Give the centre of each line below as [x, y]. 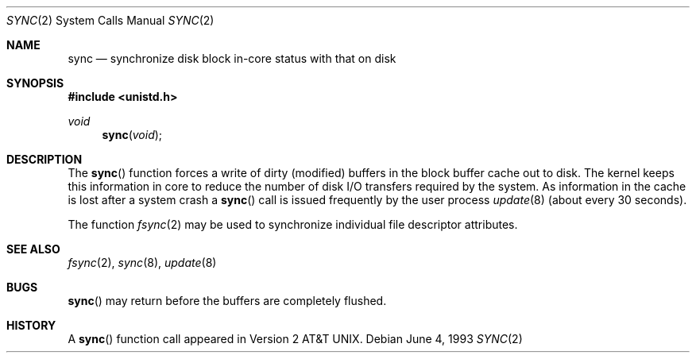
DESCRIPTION [44, 159]
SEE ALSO [33, 249]
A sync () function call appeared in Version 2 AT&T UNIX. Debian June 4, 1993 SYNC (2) [295, 339]
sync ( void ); [132, 135]
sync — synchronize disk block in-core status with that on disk [232, 58]
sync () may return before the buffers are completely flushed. [227, 301]
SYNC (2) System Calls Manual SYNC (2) [110, 20]
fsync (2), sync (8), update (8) [142, 262]
